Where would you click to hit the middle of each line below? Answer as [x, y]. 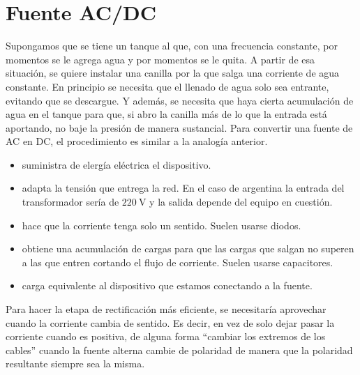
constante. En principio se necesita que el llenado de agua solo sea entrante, [167, 86]
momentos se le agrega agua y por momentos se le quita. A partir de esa [160, 59]
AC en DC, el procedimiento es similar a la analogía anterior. [137, 141]
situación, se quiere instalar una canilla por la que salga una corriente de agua [173, 73]
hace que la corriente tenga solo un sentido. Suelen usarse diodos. [162, 225]
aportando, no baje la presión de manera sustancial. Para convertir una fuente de [179, 127]
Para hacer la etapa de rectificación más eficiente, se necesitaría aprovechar [166, 309]
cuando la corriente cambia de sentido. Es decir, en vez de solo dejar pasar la [170, 322]
